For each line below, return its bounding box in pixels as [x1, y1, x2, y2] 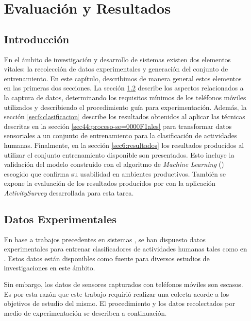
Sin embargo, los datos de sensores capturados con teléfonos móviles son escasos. [4, 279, 243, 289]
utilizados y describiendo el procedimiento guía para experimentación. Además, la [4, 102, 247, 112]
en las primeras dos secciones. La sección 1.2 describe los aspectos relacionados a [4, 83, 244, 93]
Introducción [4, 31, 69, 46]
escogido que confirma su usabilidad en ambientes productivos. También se [4, 168, 226, 178]
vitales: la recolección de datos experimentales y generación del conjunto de [4, 64, 228, 74]
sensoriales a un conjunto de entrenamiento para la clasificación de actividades [4, 130, 237, 141]
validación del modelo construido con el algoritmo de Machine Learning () [4, 159, 224, 169]
